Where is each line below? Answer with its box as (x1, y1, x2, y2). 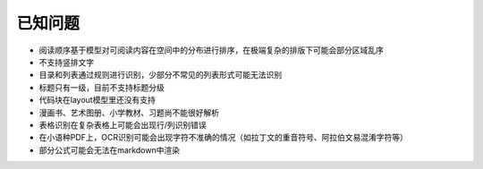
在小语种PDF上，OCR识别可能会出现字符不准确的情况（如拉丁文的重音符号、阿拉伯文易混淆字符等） (38, 132, 409, 143)
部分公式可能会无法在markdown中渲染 (38, 144, 181, 156)
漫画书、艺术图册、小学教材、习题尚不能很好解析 (38, 107, 219, 118)
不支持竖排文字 (38, 56, 94, 67)
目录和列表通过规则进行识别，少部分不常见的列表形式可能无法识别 (38, 70, 282, 80)
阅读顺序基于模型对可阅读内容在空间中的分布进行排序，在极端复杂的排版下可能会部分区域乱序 (38, 45, 384, 55)
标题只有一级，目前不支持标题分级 (38, 81, 165, 93)
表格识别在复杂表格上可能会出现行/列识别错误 (38, 119, 208, 130)
